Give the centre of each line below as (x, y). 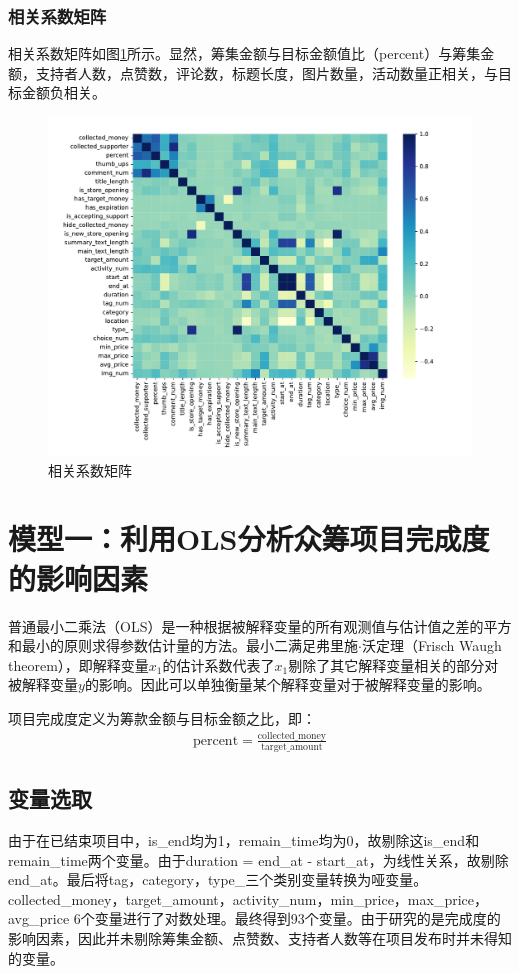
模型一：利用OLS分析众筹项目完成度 (249, 538)
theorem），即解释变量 (78, 664)
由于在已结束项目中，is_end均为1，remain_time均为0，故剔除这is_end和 (244, 839)
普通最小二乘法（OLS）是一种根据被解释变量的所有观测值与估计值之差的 (246, 625)
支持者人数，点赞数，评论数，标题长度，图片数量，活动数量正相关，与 (266, 72)
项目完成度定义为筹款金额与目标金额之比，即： (162, 717)
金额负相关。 (63, 92)
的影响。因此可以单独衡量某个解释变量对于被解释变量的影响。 (287, 684)
